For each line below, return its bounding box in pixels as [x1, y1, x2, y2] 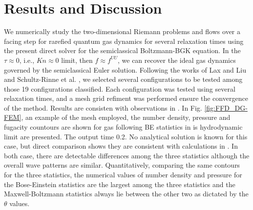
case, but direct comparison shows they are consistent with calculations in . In [4, 141, 238, 151]
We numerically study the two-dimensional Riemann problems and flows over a [4, 26, 240, 37]
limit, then [61, 55, 93, 65]
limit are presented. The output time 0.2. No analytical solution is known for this [4, 131, 248, 141]
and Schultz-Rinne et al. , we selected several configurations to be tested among [4, 74, 243, 84]
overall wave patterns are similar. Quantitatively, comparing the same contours [4, 160, 240, 170]
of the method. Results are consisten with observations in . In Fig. [4, 102, 202, 113]
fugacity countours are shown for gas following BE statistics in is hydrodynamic [4, 122, 243, 132]
